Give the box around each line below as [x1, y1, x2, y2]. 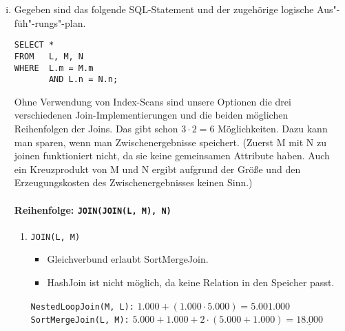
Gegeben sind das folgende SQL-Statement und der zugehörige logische [14, 2, 314, 16]
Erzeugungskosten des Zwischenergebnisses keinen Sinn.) [14, 175, 253, 190]
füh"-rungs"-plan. [14, 15, 86, 30]
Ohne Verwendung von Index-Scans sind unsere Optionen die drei [14, 94, 291, 108]
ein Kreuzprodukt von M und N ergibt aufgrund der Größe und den [14, 161, 301, 176]
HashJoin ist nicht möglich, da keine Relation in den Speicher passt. [47, 275, 335, 290]
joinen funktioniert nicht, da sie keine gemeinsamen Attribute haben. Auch [14, 148, 330, 163]
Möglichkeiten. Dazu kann [218, 121, 328, 135]
